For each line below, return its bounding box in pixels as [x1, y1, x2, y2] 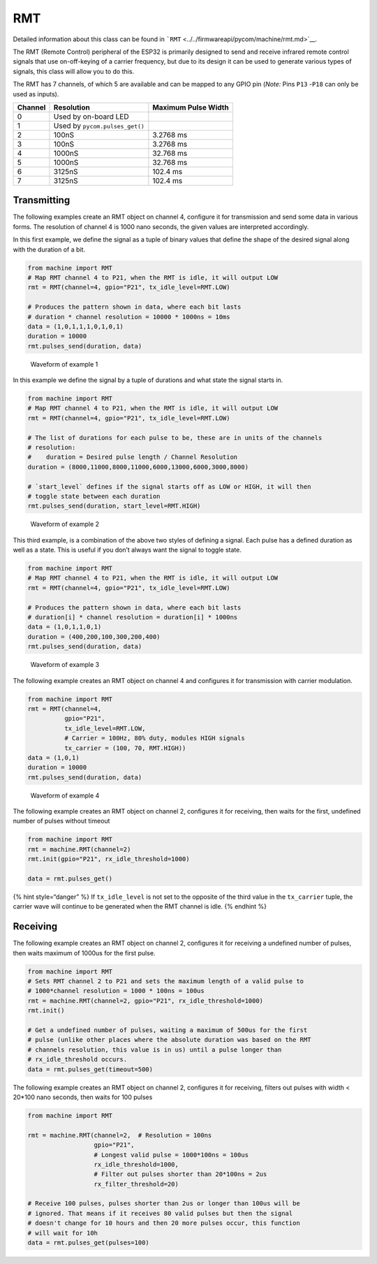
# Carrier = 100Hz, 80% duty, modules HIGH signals [64, 734, 245, 742]
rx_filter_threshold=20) [94, 1180, 179, 1188]
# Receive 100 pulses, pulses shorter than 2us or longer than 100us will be [27, 1200, 300, 1207]
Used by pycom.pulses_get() [53, 121, 145, 131]
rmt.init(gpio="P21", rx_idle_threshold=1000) [27, 855, 190, 863]
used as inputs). [13, 89, 59, 98]
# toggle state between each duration [27, 492, 161, 500]
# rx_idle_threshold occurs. [27, 1055, 128, 1064]
